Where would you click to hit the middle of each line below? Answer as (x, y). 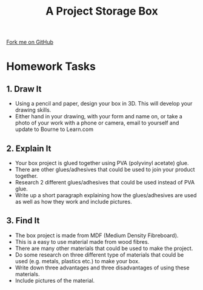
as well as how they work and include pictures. (73, 202)
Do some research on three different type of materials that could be (99, 255)
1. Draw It (24, 89)
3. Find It (23, 221)
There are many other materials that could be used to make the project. (104, 248)
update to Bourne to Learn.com (54, 129)
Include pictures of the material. (55, 280)
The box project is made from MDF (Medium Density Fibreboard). (97, 235)
